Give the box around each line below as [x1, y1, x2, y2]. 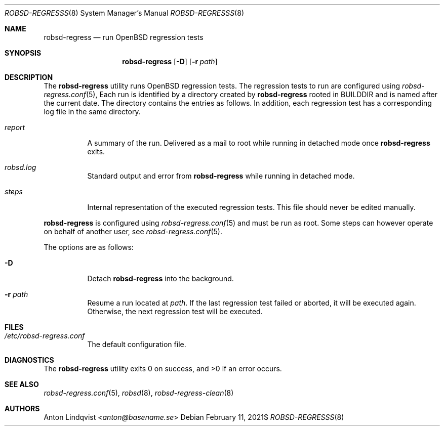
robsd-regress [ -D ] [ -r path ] [122, 57, 218, 66]
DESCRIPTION [5, 73, 53, 81]
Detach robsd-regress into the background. [87, 274, 234, 283]
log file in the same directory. [44, 107, 141, 116]
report [5, 123, 25, 132]
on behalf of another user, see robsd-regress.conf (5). [44, 227, 222, 236]
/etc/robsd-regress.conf [5, 331, 85, 340]
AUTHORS [5, 404, 40, 413]
